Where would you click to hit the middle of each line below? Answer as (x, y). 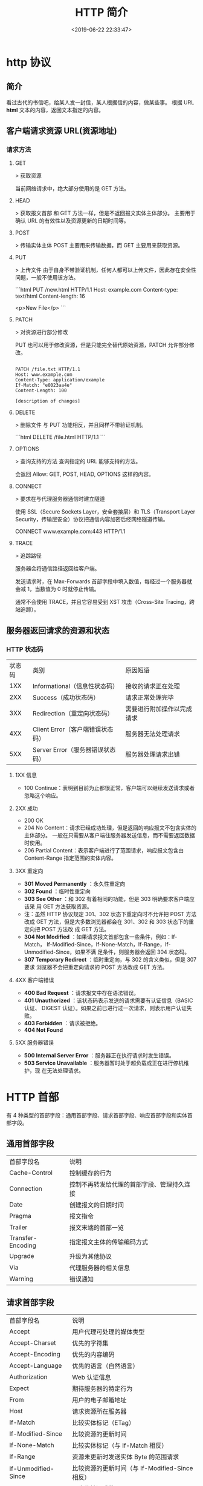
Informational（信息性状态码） (76, 686)
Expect (19, 1388)
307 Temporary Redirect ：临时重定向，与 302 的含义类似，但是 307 (110, 960)
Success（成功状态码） (66, 698)
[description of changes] (47, 401)
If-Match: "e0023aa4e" (43, 386)
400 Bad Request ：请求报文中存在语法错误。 (81, 993)
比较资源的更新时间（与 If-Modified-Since (133, 1468)
